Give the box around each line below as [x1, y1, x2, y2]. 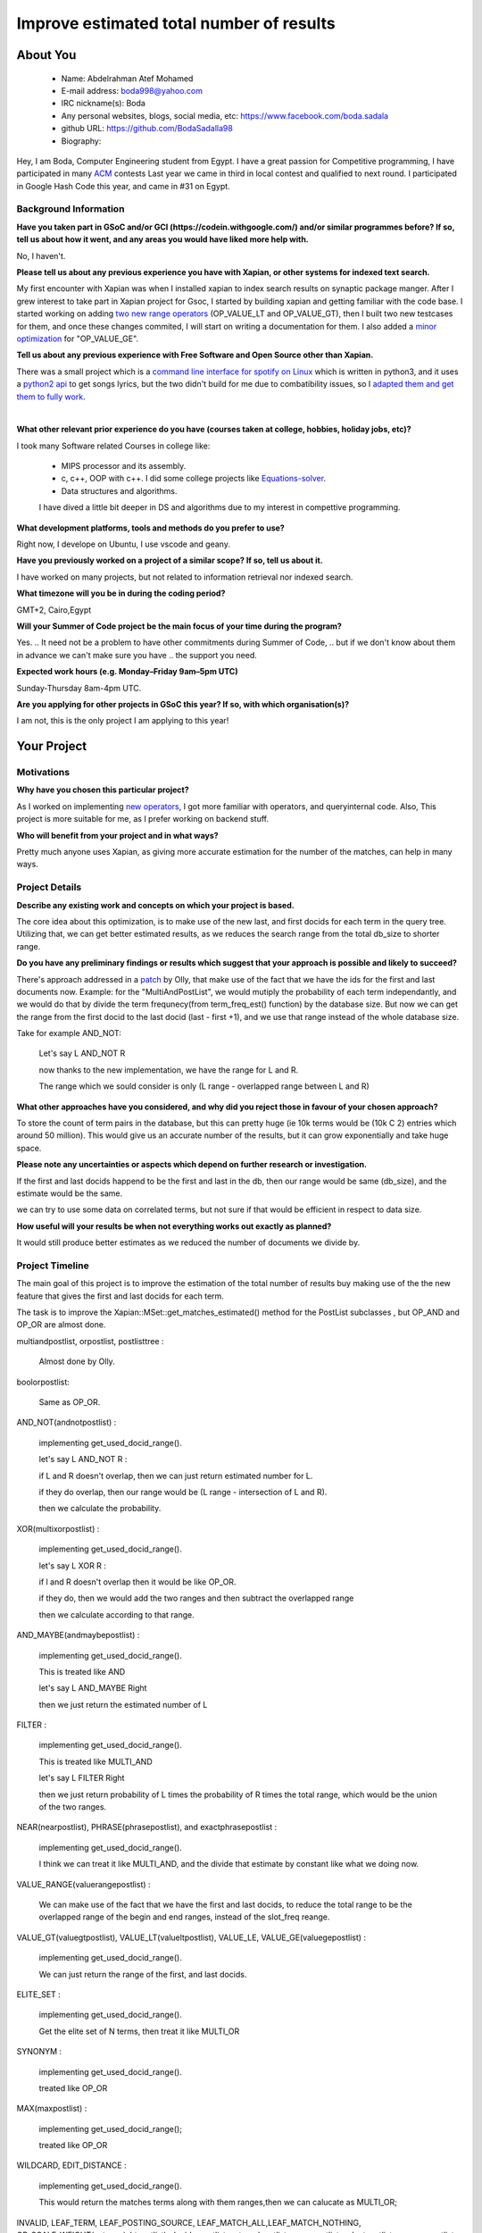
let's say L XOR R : [38, 1560, 107, 1571]
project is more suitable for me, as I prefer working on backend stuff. [16, 814, 270, 824]
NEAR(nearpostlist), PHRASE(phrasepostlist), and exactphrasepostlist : [16, 1822, 278, 1833]
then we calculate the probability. [38, 1503, 162, 1514]
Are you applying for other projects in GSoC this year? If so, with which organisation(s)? [16, 698, 350, 709]
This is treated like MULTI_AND [38, 1756, 154, 1767]
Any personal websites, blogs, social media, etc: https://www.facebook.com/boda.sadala [61, 110, 388, 121]
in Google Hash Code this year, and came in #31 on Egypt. [16, 180, 231, 191]
